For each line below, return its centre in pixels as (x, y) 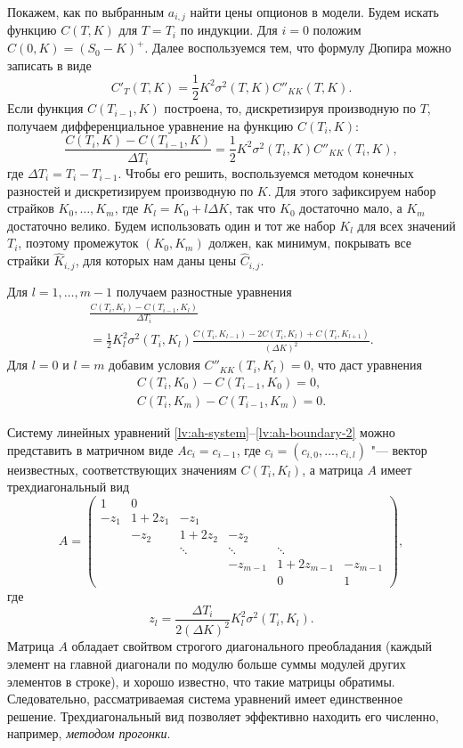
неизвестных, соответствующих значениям (122, 469)
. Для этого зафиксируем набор (352, 190)
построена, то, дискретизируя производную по (290, 108)
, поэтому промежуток (78, 243)
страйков (31, 208)
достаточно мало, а (351, 208)
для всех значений (406, 225)
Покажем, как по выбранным (86, 12)
